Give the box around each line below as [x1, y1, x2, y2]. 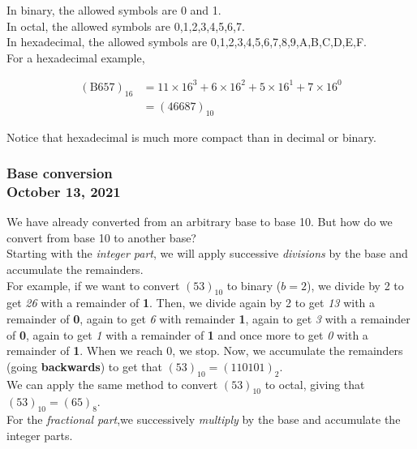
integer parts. [6, 426, 73, 443]
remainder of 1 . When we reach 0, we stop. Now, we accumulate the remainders [6, 342, 403, 359]
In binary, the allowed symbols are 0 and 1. [6, 2, 221, 18]
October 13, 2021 [6, 181, 121, 201]
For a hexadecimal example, [6, 49, 145, 66]
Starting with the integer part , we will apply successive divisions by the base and [6, 245, 408, 262]
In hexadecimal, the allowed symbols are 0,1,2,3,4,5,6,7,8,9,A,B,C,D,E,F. [6, 33, 367, 50]
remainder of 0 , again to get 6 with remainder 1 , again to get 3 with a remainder [6, 310, 411, 327]
